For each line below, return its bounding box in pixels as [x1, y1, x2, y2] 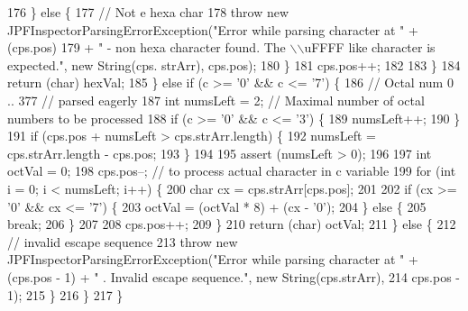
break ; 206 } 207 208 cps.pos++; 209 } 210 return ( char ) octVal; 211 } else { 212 [7, 215, 456, 233]
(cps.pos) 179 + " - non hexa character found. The [7, 38, 286, 57]
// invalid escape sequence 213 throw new [7, 232, 238, 251]
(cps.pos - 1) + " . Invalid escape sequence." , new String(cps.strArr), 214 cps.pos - [7, 267, 461, 286]
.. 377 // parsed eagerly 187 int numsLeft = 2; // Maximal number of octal [7, 90, 425, 109]
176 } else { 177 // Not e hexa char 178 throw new [7, 3, 289, 21]
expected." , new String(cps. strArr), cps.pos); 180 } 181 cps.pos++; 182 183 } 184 [7, 55, 461, 74]
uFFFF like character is [304, 38, 436, 57]
